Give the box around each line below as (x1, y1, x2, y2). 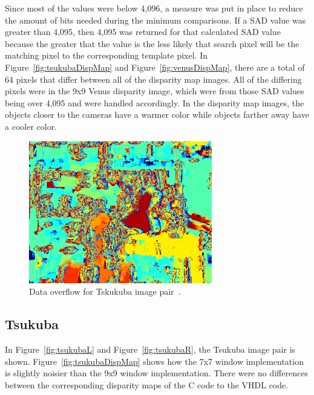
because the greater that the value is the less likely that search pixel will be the (5, 37, 299, 50)
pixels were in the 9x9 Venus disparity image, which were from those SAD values (5, 85, 304, 97)
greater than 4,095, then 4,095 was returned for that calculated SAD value (5, 25, 281, 38)
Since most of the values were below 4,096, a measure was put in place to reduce (5, 2, 303, 14)
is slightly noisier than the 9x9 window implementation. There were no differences (5, 367, 308, 379)
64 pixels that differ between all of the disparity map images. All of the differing (5, 72, 302, 85)
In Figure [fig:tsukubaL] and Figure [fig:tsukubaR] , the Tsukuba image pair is (5, 343, 296, 356)
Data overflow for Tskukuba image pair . (29, 285, 181, 298)
